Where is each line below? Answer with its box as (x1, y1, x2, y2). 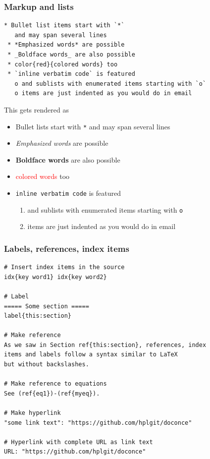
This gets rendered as (4, 104, 69, 115)
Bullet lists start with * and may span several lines (15, 121, 170, 131)
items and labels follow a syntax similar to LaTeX (4, 351, 178, 358)
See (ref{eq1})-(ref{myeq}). (4, 390, 100, 397)
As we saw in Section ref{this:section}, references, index (4, 341, 207, 348)
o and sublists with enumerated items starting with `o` (14, 80, 207, 87)
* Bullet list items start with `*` (4, 22, 125, 29)
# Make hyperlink (4, 409, 61, 417)
